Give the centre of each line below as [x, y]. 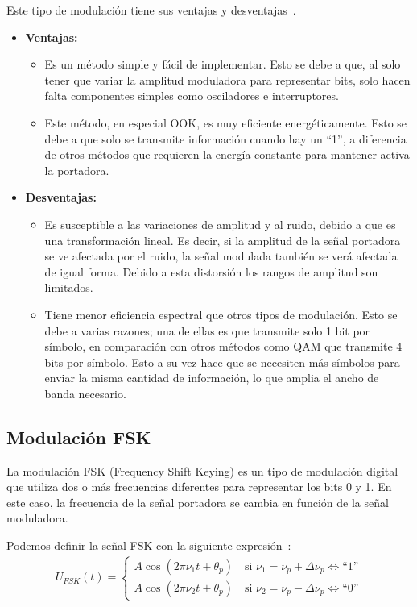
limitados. [69, 287]
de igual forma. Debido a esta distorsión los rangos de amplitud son [211, 271]
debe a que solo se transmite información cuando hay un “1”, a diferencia [225, 138]
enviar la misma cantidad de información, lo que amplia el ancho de [212, 378]
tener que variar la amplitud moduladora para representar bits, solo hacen [227, 79]
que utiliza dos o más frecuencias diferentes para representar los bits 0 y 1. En [199, 486]
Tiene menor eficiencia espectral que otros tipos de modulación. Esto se [221, 314]
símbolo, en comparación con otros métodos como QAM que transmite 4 [223, 346]
